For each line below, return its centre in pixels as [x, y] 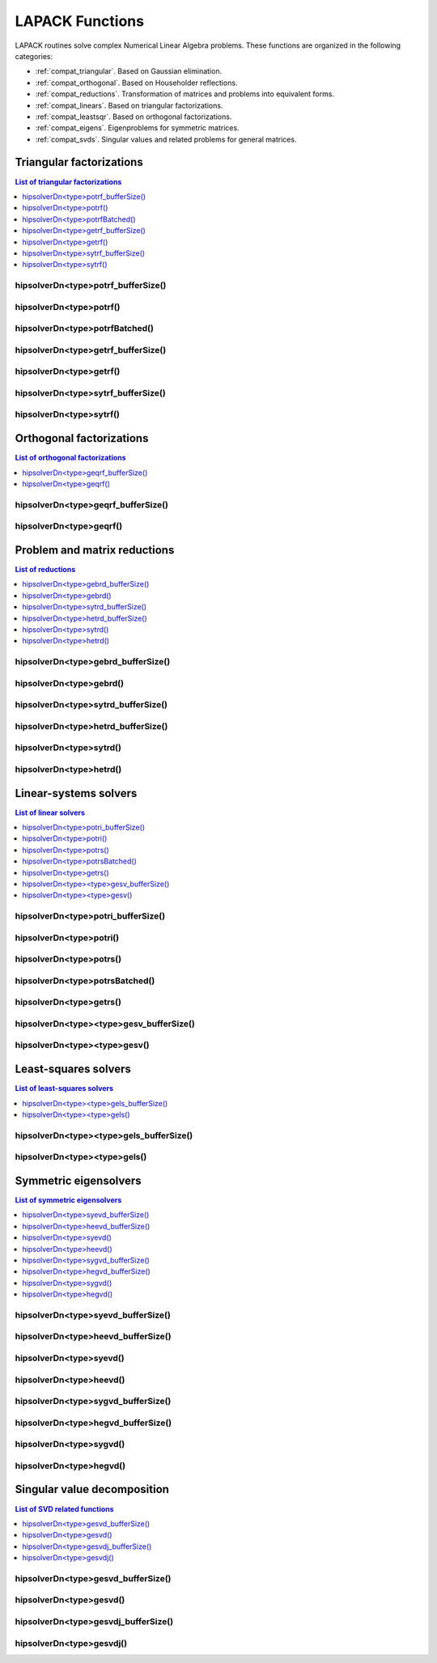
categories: [34, 56]
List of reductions [45, 569]
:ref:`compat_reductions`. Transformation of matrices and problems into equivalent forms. [185, 94]
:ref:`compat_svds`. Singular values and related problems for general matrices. [166, 139]
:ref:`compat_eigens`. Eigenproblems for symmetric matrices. [137, 128]
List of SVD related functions [64, 1508]
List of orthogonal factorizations [70, 458]
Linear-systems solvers [76, 793]
